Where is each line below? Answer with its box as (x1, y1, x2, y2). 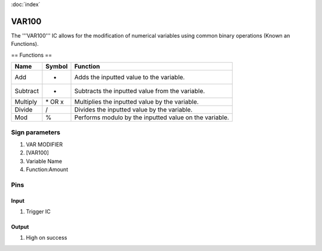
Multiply (14, 98, 38, 106)
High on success (26, 234, 67, 241)
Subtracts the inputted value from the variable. (74, 87, 205, 95)
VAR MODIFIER (26, 141, 63, 148)
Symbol (45, 63, 68, 71)
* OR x (45, 98, 64, 106)
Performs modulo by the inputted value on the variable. (74, 113, 230, 122)
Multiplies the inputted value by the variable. (74, 98, 199, 106)
